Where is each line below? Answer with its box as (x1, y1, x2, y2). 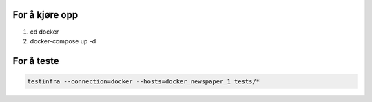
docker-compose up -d (30, 37, 96, 45)
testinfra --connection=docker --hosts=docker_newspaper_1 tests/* (27, 77, 260, 85)
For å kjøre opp (12, 9, 79, 21)
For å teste (12, 55, 60, 67)
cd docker (30, 28, 59, 36)
